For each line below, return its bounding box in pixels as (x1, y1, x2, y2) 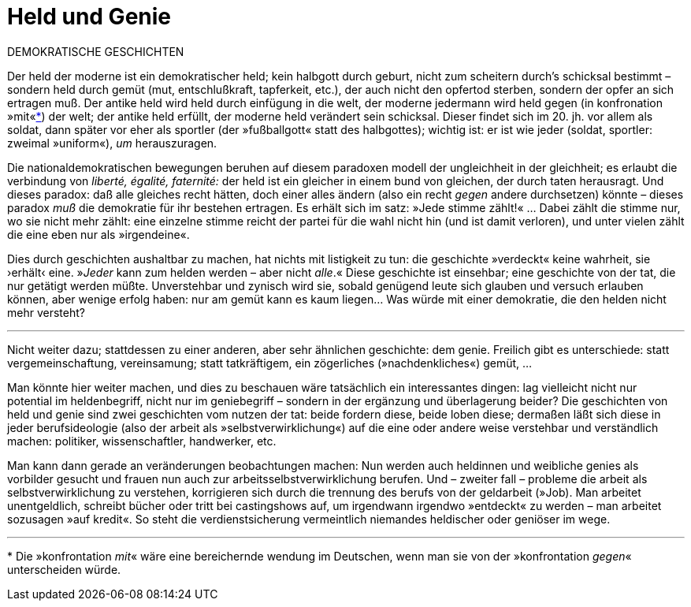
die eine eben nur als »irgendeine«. (7, 227, 190, 241)
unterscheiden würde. (7, 562, 121, 576)
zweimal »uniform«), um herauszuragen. (7, 136, 217, 150)
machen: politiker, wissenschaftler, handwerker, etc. (7, 434, 277, 448)
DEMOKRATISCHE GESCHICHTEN (7, 44, 184, 58)
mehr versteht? (7, 305, 85, 319)
